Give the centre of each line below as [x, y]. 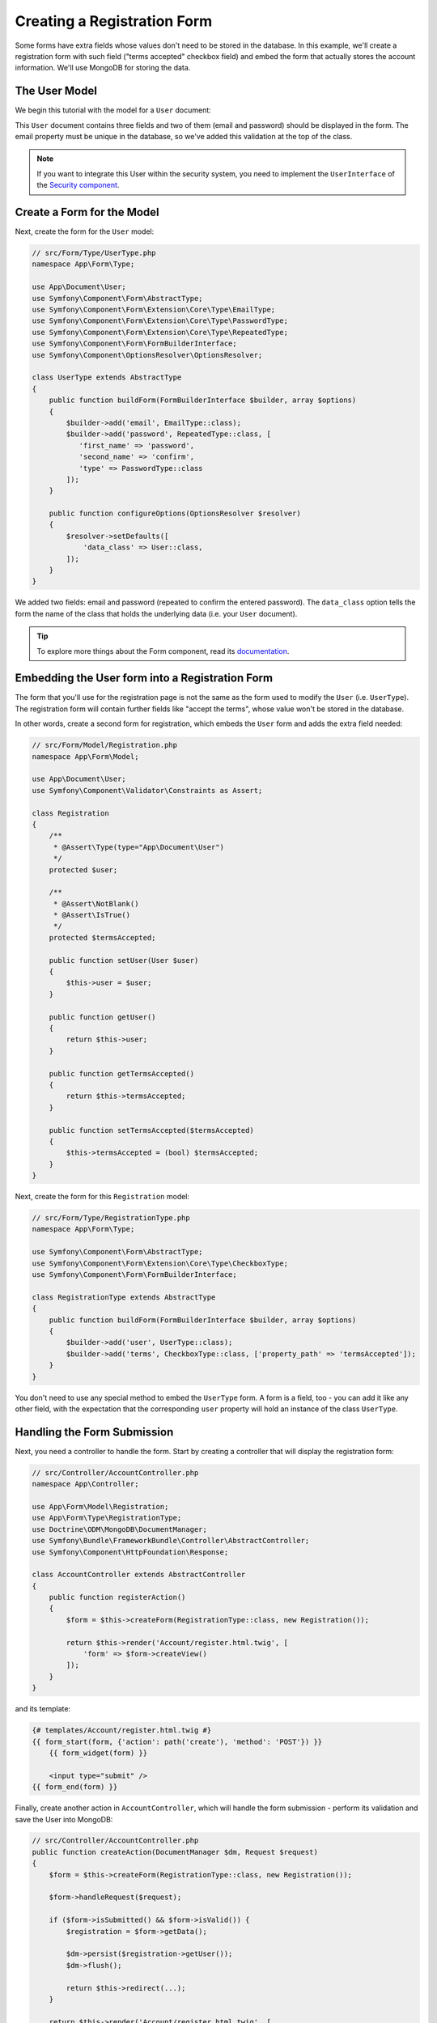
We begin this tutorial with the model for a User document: [113, 110]
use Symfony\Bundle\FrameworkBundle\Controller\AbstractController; [171, 1541]
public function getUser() [103, 1017]
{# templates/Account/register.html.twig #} [122, 1730]
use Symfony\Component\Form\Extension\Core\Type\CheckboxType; [160, 1263]
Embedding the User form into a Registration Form [144, 679]
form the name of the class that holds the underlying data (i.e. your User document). [156, 613]
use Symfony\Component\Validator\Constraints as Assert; [147, 790]
